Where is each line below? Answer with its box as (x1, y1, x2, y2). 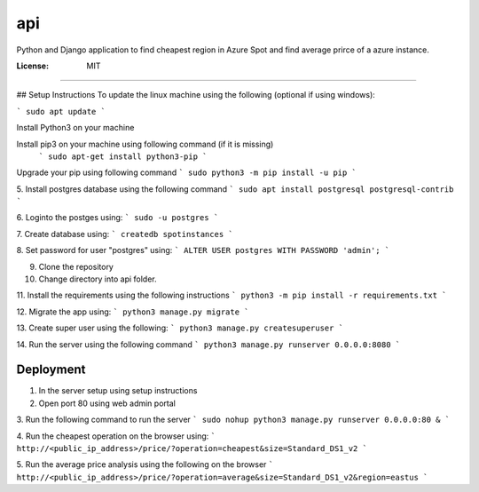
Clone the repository (38, 261, 114, 272)
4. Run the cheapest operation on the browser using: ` (16, 431, 216, 441)
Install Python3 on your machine (16, 123, 135, 133)
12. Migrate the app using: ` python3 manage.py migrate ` (16, 306, 249, 317)
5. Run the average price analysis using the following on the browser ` (16, 459, 274, 470)
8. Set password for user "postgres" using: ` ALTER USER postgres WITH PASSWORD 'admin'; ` (16, 245, 390, 256)
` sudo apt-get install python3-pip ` (38, 151, 208, 162)
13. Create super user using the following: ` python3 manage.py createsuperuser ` (16, 322, 344, 333)
